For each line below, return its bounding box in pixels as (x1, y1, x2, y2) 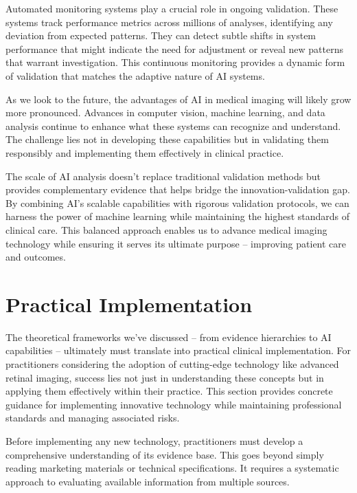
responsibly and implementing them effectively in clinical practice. (5, 145, 284, 160)
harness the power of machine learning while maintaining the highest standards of (5, 209, 350, 223)
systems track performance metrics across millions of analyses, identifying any (5, 14, 333, 29)
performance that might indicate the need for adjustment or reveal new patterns (5, 41, 343, 56)
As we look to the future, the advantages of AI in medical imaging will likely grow (5, 91, 352, 106)
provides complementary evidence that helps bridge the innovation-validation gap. (5, 182, 350, 197)
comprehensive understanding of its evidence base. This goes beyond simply (5, 447, 324, 461)
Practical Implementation (5, 289, 253, 318)
